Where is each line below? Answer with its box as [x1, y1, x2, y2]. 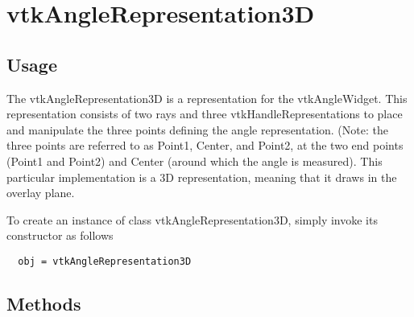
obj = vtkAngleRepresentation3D [18, 255, 192, 267]
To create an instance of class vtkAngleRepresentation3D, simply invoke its [6, 211, 378, 228]
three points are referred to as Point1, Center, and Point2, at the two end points [6, 137, 404, 154]
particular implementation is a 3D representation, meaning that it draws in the [6, 168, 397, 185]
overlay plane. [6, 184, 75, 201]
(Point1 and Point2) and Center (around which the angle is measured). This [6, 152, 383, 169]
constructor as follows [6, 227, 114, 244]
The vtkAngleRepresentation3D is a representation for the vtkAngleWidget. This [6, 89, 408, 106]
